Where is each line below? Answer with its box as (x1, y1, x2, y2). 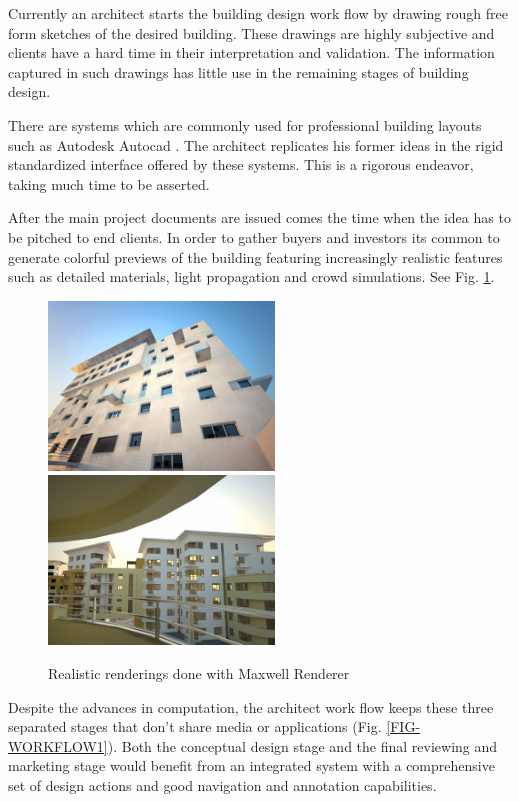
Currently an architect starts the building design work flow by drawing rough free (8, 3, 508, 23)
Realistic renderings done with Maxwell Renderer (48, 663, 350, 684)
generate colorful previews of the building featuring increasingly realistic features (8, 246, 503, 267)
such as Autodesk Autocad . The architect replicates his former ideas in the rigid (8, 134, 504, 155)
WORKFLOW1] (8, 735, 108, 756)
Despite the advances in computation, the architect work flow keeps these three (8, 696, 494, 717)
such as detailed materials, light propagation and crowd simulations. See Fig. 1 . (8, 266, 495, 287)
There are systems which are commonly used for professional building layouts (8, 114, 482, 135)
